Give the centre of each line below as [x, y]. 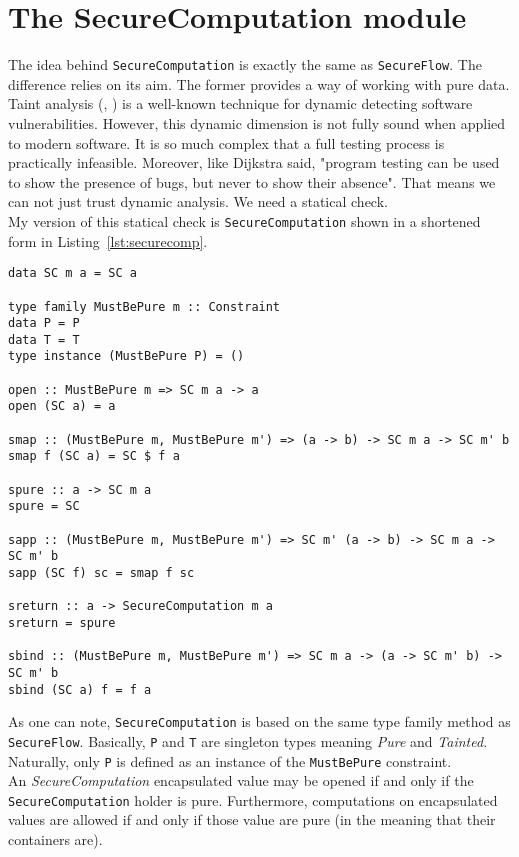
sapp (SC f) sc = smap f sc [101, 573]
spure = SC [44, 506]
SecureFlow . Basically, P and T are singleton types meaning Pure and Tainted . [248, 740]
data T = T [44, 339]
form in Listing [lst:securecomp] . [108, 240]
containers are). [55, 839]
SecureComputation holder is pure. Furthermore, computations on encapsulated [253, 799]
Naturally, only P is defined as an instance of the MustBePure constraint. [230, 760]
